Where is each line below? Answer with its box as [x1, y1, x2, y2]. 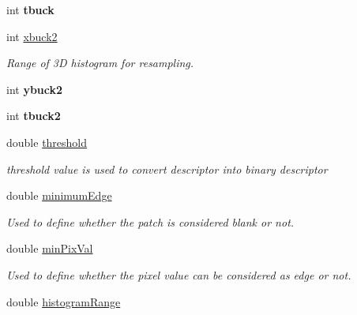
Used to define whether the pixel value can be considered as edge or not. [6, 266, 351, 283]
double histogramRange [6, 293, 121, 309]
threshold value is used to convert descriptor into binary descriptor [6, 160, 328, 177]
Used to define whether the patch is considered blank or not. [6, 213, 295, 230]
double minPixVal [6, 240, 93, 257]
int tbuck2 [6, 107, 61, 124]
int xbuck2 [6, 28, 58, 44]
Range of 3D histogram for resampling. [6, 54, 194, 71]
